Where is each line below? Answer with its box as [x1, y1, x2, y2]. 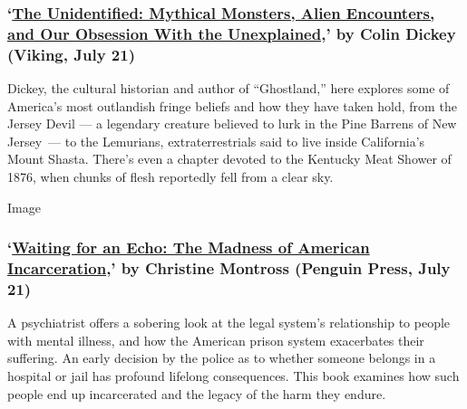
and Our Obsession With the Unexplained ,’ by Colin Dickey [7, 22, 456, 44]
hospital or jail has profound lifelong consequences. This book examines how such [7, 366, 460, 385]
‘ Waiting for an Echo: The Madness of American [7, 236, 370, 259]
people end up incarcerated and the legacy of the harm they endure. [7, 384, 386, 403]
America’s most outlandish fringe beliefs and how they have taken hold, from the [7, 96, 457, 115]
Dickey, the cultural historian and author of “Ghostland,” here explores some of [7, 79, 450, 98]
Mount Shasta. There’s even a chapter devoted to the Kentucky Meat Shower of [7, 149, 452, 168]
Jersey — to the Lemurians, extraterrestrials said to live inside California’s [7, 131, 425, 150]
